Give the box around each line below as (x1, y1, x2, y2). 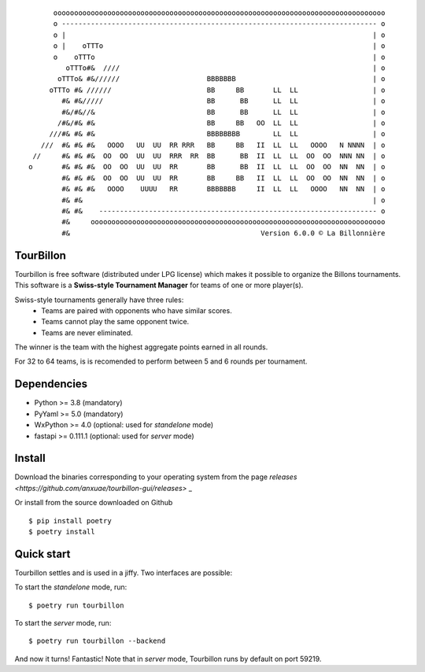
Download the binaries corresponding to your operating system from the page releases (14, 472, 297, 482)
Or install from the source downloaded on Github (14, 498, 173, 508)
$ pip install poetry (28, 516, 112, 525)
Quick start (14, 547, 71, 560)
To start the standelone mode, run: (14, 582, 128, 592)
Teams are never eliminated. (41, 327, 133, 338)
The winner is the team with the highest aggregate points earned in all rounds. (14, 342, 268, 352)
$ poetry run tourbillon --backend (28, 637, 166, 645)
